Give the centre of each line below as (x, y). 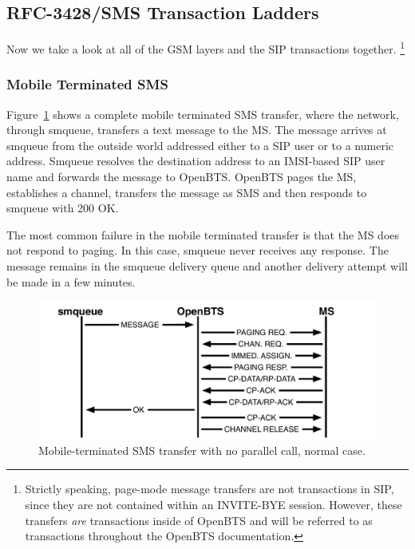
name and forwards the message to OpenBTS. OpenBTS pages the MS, (182, 177)
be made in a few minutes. (71, 281)
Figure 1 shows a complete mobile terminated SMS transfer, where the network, (203, 114)
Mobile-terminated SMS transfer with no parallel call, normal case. (202, 450)
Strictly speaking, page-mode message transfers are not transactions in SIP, (209, 489)
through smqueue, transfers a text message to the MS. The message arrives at (197, 130)
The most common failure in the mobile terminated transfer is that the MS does (203, 234)
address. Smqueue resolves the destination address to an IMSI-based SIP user (196, 161)
